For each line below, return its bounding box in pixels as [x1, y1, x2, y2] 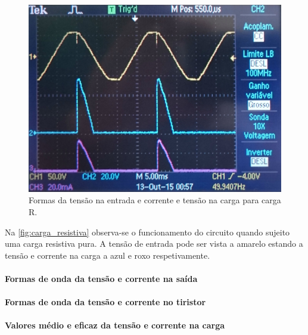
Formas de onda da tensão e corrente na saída [5, 272, 198, 284]
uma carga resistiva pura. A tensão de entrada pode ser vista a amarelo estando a [5, 237, 303, 250]
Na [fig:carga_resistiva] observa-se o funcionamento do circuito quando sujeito [5, 225, 290, 238]
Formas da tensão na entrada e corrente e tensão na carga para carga [29, 194, 281, 206]
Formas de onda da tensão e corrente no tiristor [5, 296, 206, 308]
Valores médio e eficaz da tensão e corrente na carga [5, 319, 225, 331]
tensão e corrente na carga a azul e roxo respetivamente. [5, 249, 210, 261]
